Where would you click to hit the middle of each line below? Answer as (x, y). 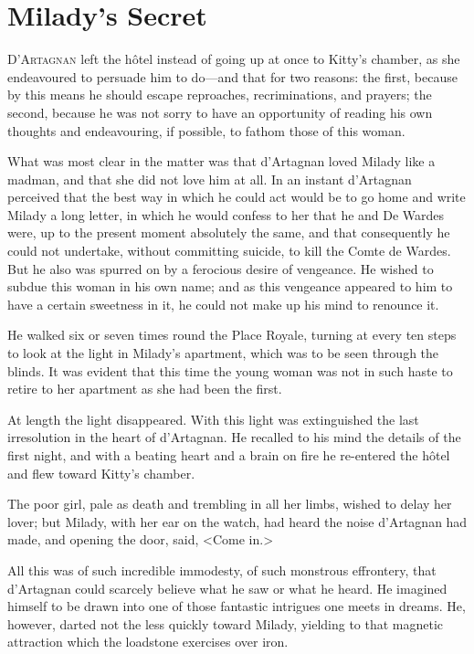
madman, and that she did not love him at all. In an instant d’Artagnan (210, 179)
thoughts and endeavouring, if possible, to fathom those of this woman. (206, 130)
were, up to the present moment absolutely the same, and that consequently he (229, 232)
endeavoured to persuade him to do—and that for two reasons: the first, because (232, 76)
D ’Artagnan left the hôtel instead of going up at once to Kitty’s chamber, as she (234, 59)
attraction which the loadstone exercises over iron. (148, 642)
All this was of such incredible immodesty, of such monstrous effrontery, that (222, 570)
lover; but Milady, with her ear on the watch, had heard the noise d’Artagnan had (237, 521)
